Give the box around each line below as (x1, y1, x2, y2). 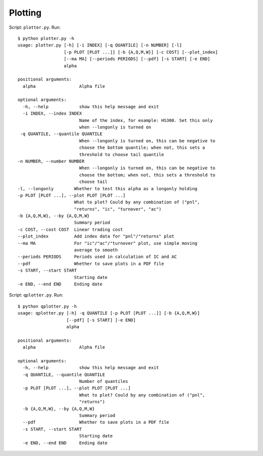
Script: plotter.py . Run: (9, 24, 61, 30)
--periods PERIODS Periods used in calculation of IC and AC (18, 254, 177, 259)
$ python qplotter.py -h (18, 303, 77, 309)
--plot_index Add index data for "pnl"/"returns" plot (18, 234, 175, 239)
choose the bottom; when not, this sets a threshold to (79, 172, 216, 178)
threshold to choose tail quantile (79, 152, 164, 157)
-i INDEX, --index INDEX (22, 111, 82, 117)
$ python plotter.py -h (18, 36, 75, 41)
